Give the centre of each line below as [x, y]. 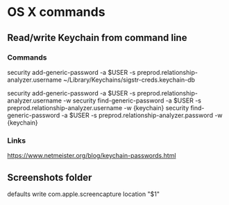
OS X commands [56, 12]
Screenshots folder [50, 177]
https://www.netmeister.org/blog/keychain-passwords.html [92, 156]
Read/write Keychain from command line [97, 38]
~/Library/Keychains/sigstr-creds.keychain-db [129, 80]
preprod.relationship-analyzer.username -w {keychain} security [98, 107]
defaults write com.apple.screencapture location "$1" [83, 194]
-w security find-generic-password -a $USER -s [132, 100]
